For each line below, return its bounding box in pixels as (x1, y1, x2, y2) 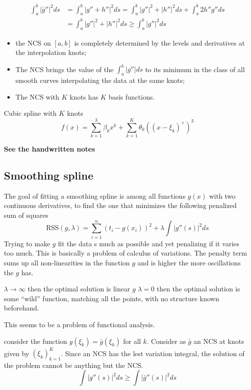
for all (123, 336, 141, 346)
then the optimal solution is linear (27, 284, 130, 294)
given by (4, 348, 29, 358)
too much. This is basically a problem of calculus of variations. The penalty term (4, 248, 247, 258)
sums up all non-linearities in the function (4, 257, 130, 267)
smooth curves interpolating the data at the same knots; (15, 75, 185, 85)
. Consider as (147, 336, 186, 346)
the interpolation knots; (15, 47, 87, 57)
